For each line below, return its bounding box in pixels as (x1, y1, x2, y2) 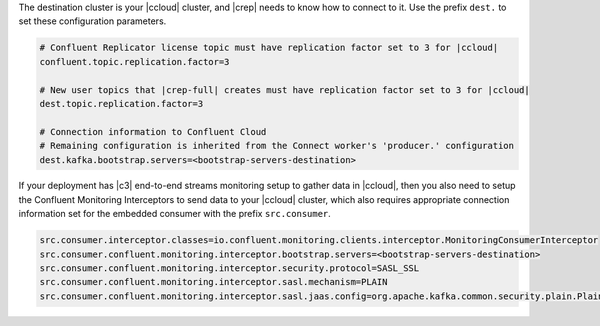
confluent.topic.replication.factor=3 (39, 56, 230, 67)
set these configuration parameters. (18, 15, 167, 27)
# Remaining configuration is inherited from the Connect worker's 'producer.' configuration (39, 140, 515, 152)
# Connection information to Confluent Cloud (39, 126, 267, 137)
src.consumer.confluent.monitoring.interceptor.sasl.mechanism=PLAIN (39, 276, 388, 288)
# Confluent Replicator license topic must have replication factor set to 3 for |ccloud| (39, 42, 499, 54)
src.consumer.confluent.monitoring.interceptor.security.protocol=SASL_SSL (39, 263, 420, 274)
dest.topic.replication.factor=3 (39, 98, 204, 109)
